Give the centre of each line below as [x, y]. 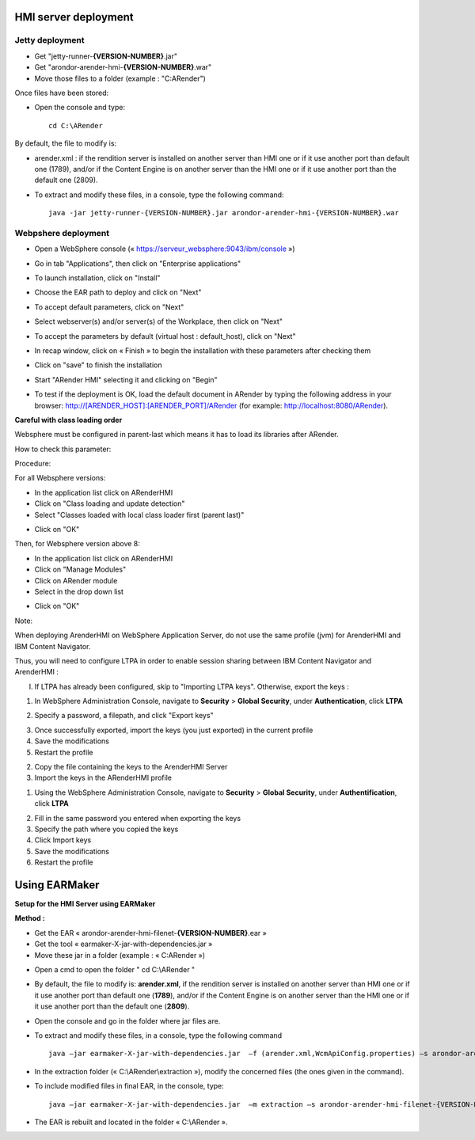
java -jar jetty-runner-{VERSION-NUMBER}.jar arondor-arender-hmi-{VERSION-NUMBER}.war [224, 213]
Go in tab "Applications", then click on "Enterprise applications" [138, 263]
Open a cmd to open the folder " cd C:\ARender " [115, 970]
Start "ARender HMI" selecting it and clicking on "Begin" [126, 379]
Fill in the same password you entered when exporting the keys [138, 818]
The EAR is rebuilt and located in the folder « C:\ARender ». [131, 1122]
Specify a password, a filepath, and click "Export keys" [124, 716]
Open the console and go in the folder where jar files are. [127, 1020]
